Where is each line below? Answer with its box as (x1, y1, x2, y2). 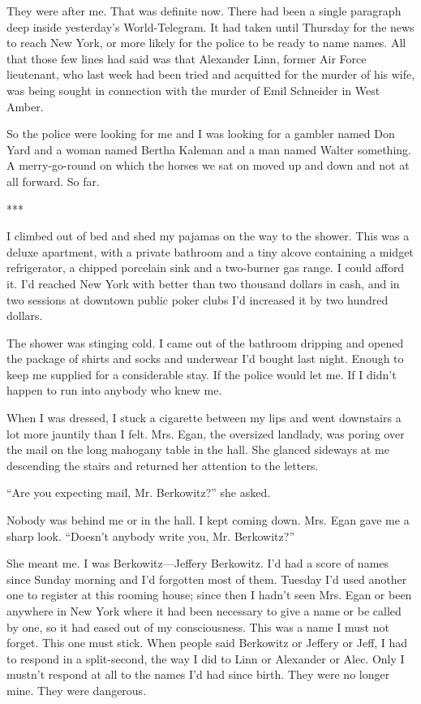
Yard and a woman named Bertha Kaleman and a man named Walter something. (6, 140, 411, 158)
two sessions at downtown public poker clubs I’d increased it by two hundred (6, 291, 389, 308)
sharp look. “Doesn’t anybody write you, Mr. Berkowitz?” (6, 527, 294, 544)
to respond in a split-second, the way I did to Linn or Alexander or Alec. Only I (6, 650, 405, 667)
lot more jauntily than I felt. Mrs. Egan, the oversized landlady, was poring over (6, 425, 405, 442)
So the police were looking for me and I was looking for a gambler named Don (6, 125, 395, 142)
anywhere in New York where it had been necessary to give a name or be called (6, 603, 402, 619)
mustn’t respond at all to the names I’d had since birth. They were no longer (6, 666, 390, 683)
